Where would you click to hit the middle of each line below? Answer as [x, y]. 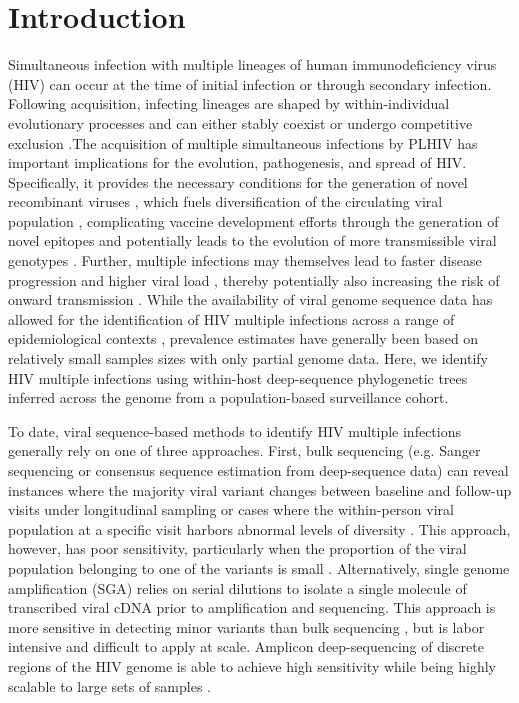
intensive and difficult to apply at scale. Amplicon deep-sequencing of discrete [246, 646]
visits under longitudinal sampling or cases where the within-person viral [231, 509]
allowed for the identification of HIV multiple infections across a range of [231, 318]
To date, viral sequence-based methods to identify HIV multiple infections [235, 430]
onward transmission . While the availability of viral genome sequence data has [250, 299]
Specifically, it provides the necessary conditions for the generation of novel [238, 181]
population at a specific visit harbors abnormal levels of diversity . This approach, [259, 528]
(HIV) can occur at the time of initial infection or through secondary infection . [250, 83]
